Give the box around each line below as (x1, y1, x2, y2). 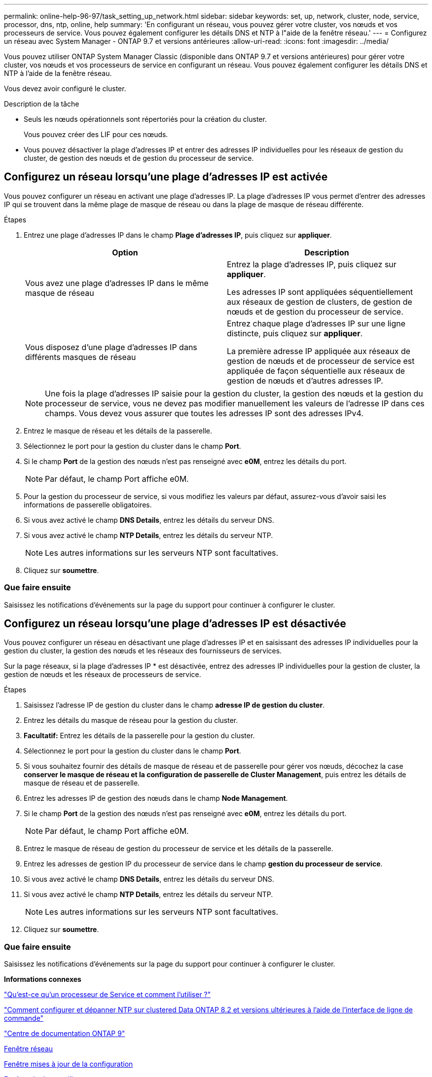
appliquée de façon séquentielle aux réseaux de (227, 365, 405, 376)
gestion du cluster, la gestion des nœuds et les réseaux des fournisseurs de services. (4, 646, 282, 655)
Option (112, 247, 138, 257)
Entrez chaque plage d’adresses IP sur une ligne (227, 318, 406, 328)
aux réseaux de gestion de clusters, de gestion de (227, 296, 412, 307)
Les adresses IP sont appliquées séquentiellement (227, 287, 413, 297)
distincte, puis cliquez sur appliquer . (227, 328, 363, 338)
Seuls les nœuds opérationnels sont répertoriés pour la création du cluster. (24, 115, 267, 123)
